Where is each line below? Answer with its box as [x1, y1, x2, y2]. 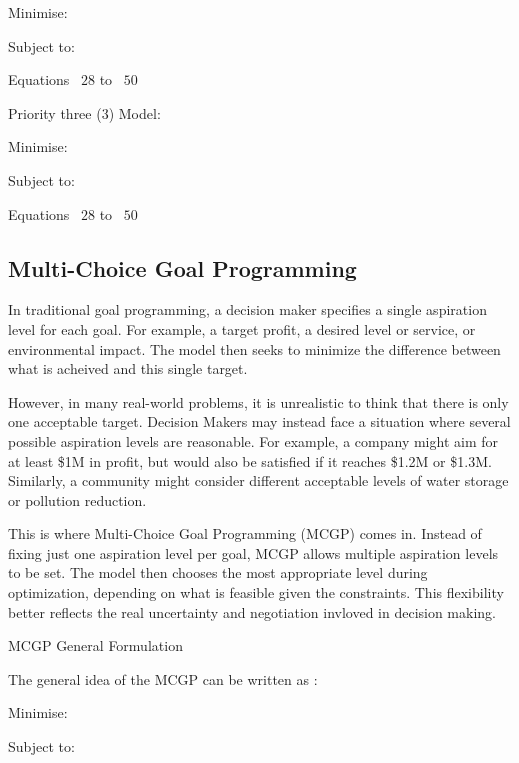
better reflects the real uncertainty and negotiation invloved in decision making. [8, 601, 496, 622]
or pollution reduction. [8, 489, 147, 510]
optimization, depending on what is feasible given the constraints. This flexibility [8, 582, 504, 603]
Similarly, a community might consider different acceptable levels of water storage [8, 470, 509, 491]
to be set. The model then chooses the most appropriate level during [8, 562, 428, 583]
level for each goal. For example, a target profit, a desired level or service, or [8, 318, 476, 339]
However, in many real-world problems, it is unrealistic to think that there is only [8, 391, 509, 412]
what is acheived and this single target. [8, 358, 248, 379]
